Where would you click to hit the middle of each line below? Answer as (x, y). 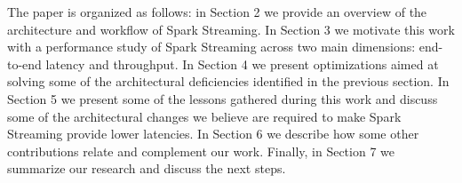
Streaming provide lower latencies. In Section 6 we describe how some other (213, 134)
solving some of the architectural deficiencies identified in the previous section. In (228, 81)
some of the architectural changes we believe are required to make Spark (204, 116)
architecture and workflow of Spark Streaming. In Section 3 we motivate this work (231, 29)
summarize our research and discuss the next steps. (147, 168)
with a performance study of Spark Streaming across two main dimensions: (211, 47)
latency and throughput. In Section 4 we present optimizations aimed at (242, 64)
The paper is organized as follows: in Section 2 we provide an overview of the (217, 12)
